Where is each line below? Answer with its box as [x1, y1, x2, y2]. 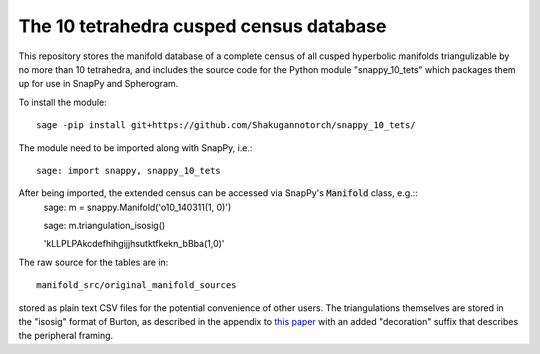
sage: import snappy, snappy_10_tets [36, 165, 222, 176]
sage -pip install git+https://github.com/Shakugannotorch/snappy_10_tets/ [36, 120, 416, 131]
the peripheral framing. [18, 330, 114, 342]
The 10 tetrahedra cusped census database [18, 15, 387, 37]
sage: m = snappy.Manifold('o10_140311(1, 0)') [43, 201, 232, 213]
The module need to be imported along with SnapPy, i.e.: [18, 141, 253, 154]
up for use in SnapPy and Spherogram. [18, 78, 179, 90]
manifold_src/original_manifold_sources [36, 280, 237, 291]
